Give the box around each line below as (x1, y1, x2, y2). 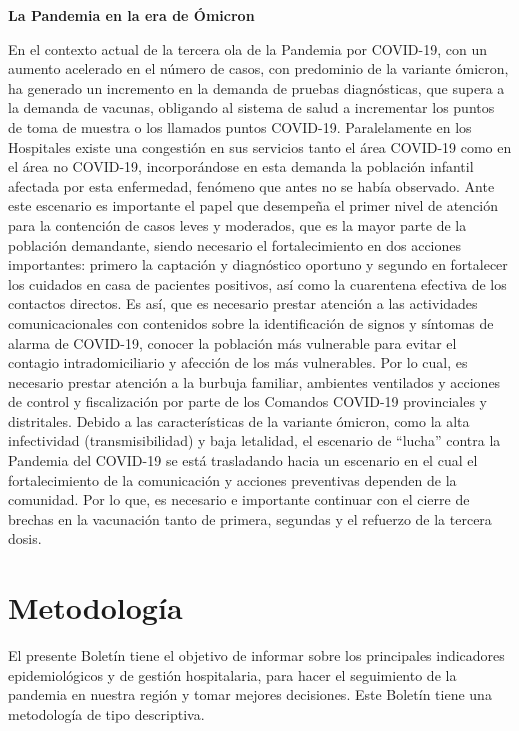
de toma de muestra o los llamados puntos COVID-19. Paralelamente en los (8, 116, 472, 137)
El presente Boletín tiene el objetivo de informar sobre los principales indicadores (8, 645, 505, 666)
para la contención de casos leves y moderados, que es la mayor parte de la (8, 214, 467, 235)
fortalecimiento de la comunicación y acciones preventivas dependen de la (8, 469, 457, 490)
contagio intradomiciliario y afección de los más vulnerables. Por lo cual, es (8, 352, 468, 373)
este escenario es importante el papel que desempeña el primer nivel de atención (8, 195, 499, 216)
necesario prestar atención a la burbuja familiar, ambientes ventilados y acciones (8, 371, 501, 392)
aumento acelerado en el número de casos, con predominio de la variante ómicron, (8, 58, 509, 79)
